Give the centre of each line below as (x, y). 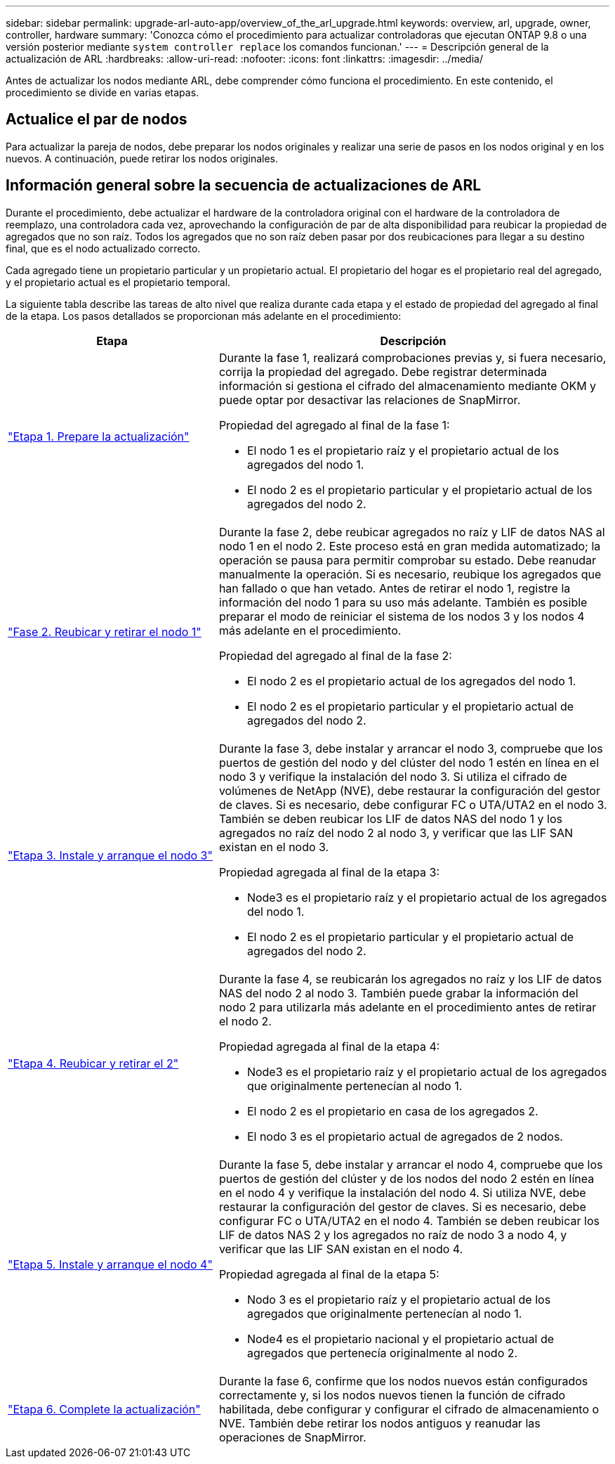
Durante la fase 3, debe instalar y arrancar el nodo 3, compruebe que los (411, 748)
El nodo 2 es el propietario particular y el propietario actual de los (419, 490)
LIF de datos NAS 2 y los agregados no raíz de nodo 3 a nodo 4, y (393, 1235)
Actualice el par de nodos (97, 119)
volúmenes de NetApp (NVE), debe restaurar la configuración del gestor (409, 790)
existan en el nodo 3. (274, 847)
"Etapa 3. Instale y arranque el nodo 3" (110, 855)
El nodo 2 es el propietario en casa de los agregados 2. (392, 1111)
